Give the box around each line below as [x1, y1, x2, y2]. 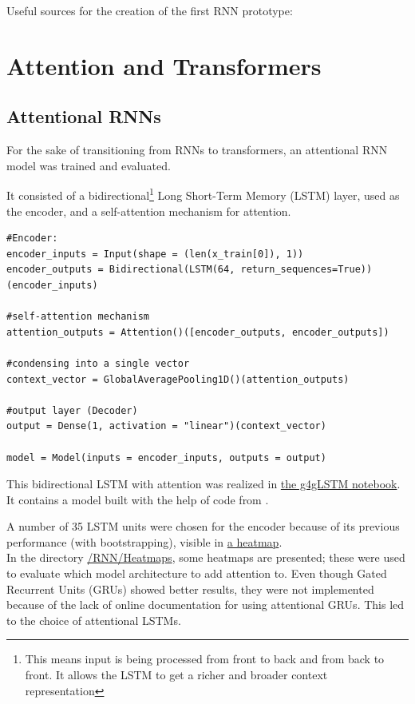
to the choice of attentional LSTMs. [6, 611, 181, 628]
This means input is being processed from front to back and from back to [25, 650, 385, 667]
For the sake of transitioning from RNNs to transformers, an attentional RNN [6, 141, 388, 158]
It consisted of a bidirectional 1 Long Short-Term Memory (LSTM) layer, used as [6, 185, 400, 204]
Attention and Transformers [6, 49, 322, 82]
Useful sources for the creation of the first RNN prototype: [6, 2, 293, 18]
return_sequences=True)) [240, 264, 373, 276]
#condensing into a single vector [6, 357, 190, 369]
